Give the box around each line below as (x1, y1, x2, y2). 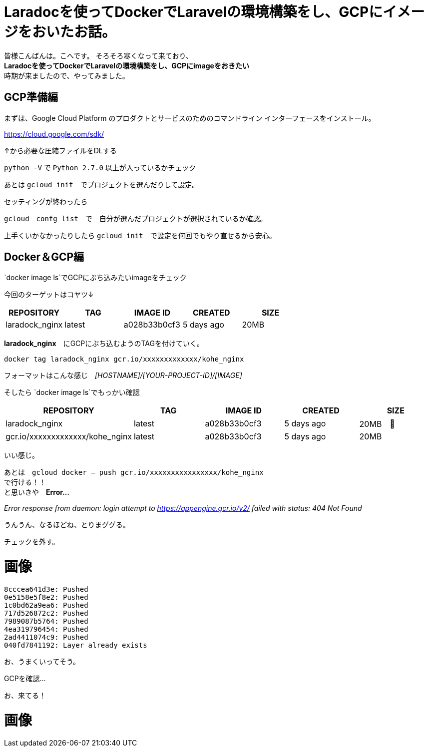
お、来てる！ (4, 691, 46, 700)
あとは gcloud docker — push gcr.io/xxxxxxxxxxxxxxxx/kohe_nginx (4, 468, 264, 477)
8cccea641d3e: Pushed (4, 585, 88, 593)
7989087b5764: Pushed (4, 617, 88, 625)
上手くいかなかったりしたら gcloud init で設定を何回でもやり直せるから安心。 (4, 231, 276, 240)
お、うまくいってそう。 (4, 657, 80, 666)
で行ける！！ (4, 478, 46, 487)
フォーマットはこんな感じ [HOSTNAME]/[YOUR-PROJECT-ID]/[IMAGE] (4, 371, 242, 380)
